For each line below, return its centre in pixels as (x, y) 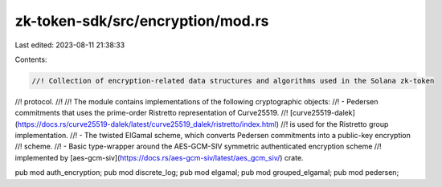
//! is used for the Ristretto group (335, 124)
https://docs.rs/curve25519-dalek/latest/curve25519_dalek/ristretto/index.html (147, 124)
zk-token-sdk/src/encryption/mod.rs (142, 21)
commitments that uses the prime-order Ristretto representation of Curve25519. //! (151, 113)
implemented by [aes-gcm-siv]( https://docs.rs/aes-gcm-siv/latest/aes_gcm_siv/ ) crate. (160, 157)
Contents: (31, 59)
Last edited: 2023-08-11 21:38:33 (70, 45)
